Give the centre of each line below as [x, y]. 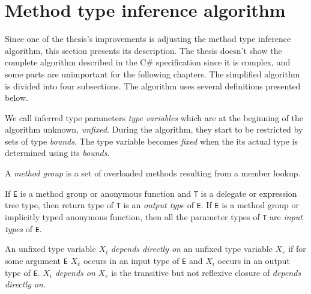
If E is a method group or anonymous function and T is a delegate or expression [151, 193]
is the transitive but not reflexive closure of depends [206, 272]
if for [297, 249]
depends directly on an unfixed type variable [192, 249]
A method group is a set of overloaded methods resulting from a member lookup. [153, 173]
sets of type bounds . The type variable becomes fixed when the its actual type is [151, 141]
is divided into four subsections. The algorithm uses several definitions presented [153, 85]
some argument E [36, 260]
